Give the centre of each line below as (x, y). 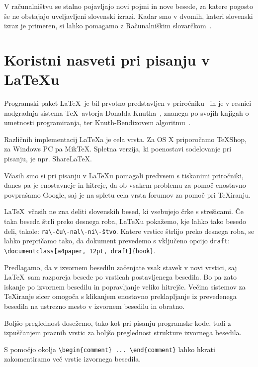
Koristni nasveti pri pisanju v (107, 59)
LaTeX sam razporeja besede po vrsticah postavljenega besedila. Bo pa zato (120, 277)
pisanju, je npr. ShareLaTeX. (48, 159)
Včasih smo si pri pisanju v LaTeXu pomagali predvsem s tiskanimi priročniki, (124, 175)
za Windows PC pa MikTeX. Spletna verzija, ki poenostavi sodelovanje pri (118, 149)
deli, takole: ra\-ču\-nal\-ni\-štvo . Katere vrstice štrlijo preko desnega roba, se (129, 231)
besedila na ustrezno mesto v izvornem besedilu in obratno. (94, 306)
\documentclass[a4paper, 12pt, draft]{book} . (80, 250)
